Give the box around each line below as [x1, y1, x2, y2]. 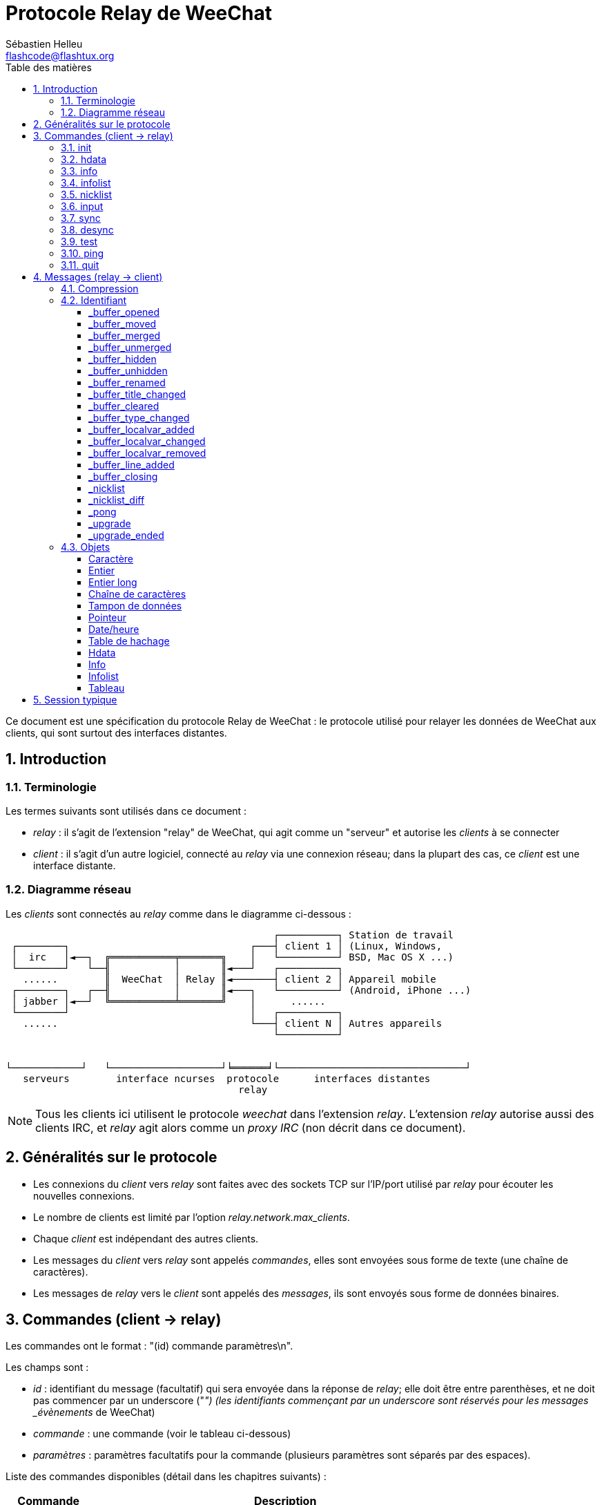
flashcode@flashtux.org [6, 49, 115, 61]
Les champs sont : [6, 1361, 89, 1374]
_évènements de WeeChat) [33, 1406, 155, 1419]
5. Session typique [33, 693, 117, 706]
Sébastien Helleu [6, 37, 83, 50]
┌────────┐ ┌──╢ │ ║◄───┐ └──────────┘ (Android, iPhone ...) [11, 984, 472, 996]
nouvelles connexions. [33, 1189, 135, 1202]
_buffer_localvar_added [88, 423, 195, 435]
